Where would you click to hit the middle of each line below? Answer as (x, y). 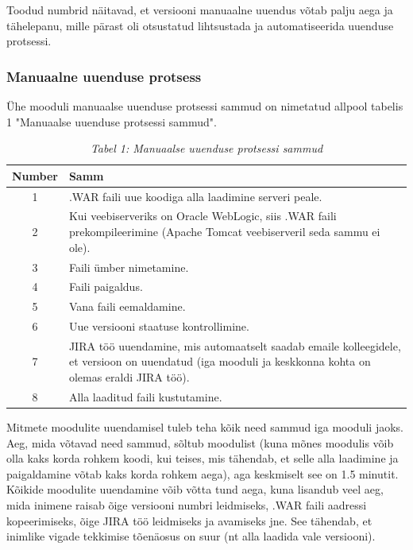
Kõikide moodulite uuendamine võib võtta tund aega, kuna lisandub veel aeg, (195, 489)
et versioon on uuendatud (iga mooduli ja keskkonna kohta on (220, 361)
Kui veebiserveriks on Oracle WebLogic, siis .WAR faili (203, 216)
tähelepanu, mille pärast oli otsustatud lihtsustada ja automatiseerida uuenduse (200, 25)
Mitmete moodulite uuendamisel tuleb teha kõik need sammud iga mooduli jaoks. (205, 427)
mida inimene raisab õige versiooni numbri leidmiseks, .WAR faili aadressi (187, 504)
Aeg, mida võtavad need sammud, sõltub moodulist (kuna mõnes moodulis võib (200, 442)
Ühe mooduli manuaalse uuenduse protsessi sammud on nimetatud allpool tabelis (205, 106)
